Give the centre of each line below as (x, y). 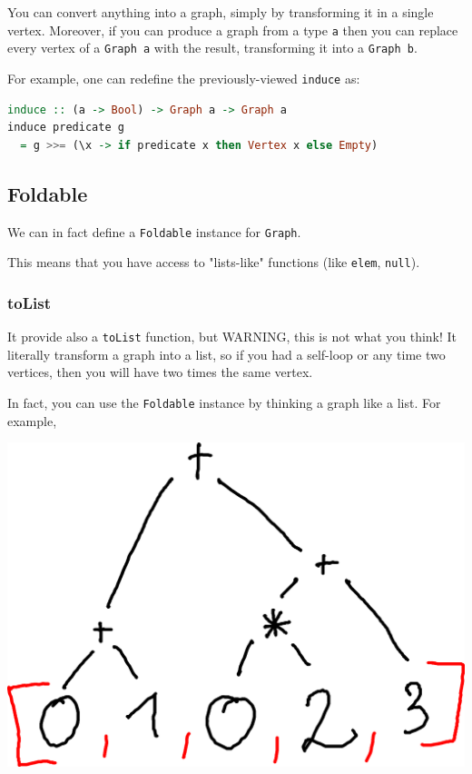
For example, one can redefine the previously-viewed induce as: (184, 78)
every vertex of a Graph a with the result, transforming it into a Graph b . (212, 48)
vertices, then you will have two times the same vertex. (160, 372)
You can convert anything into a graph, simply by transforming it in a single (221, 12)
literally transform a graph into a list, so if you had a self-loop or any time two (226, 354)
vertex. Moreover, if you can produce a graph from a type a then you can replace (233, 30)
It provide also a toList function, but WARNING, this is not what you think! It (232, 337)
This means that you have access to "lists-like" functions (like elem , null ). (214, 262)
